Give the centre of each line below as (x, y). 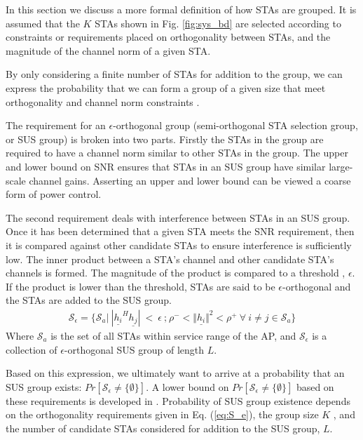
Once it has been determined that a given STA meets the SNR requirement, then (180, 231)
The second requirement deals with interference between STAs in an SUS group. (178, 217)
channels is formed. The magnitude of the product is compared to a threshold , (176, 273)
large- (341, 166)
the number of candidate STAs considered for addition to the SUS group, (163, 428)
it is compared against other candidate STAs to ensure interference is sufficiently (179, 245)
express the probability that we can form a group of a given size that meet (166, 87)
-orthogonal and (317, 286)
